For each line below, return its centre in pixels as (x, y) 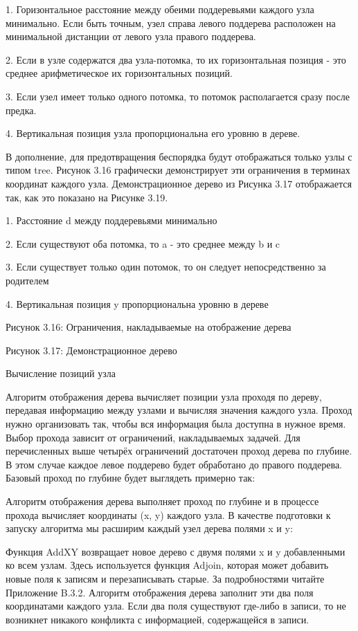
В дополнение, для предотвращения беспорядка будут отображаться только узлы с (179, 156)
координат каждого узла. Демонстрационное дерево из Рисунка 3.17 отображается (179, 183)
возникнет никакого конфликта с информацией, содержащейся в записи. (158, 619)
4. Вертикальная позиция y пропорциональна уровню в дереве (137, 303)
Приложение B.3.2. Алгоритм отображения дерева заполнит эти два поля (160, 592)
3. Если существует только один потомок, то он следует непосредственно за (166, 267)
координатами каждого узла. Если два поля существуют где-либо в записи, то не (176, 606)
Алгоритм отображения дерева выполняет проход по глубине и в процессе (162, 501)
